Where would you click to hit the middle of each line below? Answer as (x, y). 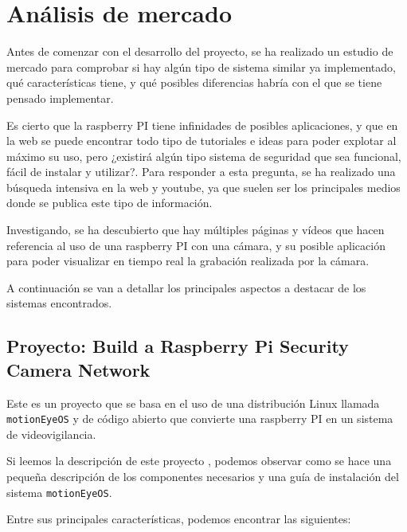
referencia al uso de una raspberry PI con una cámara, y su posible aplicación (196, 245)
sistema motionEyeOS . (59, 492)
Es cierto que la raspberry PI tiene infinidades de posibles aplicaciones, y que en (202, 125)
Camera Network (78, 369)
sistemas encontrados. (59, 303)
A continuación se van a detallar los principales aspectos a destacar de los (186, 287)
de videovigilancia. (51, 434)
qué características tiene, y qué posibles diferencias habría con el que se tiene (194, 82)
